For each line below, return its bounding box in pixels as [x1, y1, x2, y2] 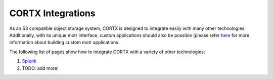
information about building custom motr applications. [9, 39, 120, 46]
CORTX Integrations [9, 8, 96, 19]
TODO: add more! [22, 65, 59, 71]
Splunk [22, 58, 37, 64]
